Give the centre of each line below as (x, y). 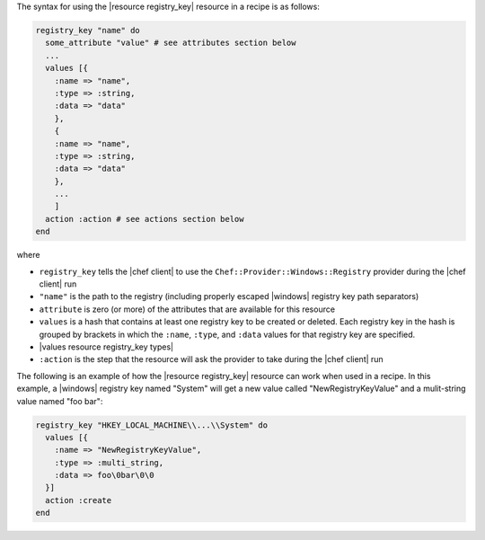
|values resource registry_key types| (106, 347)
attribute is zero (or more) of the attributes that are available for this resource (187, 309)
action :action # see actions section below (145, 219)
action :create (79, 500)
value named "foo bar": (60, 401)
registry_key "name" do (88, 30)
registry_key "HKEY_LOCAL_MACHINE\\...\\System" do (152, 425)
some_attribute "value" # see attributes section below (171, 43)
